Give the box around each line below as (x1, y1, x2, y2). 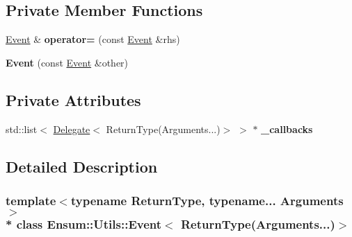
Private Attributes (6, 89, 141, 110)
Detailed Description (6, 155, 158, 177)
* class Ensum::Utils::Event (6, 215, 162, 232)
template (6, 191, 56, 209)
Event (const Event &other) (6, 55, 129, 69)
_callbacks (261, 121, 313, 136)
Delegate (53, 121, 90, 136)
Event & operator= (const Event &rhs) (6, 32, 180, 46)
